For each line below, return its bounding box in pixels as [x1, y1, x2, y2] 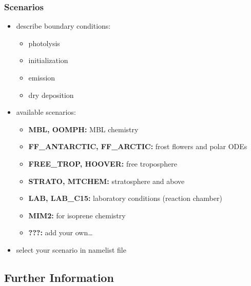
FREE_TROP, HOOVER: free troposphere [28, 158, 177, 169]
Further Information [4, 269, 114, 285]
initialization [28, 55, 68, 66]
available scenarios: [16, 107, 76, 117]
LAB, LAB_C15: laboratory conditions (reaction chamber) [28, 193, 222, 203]
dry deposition [28, 89, 74, 100]
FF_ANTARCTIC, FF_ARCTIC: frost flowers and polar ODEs [28, 141, 247, 152]
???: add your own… [28, 227, 93, 238]
